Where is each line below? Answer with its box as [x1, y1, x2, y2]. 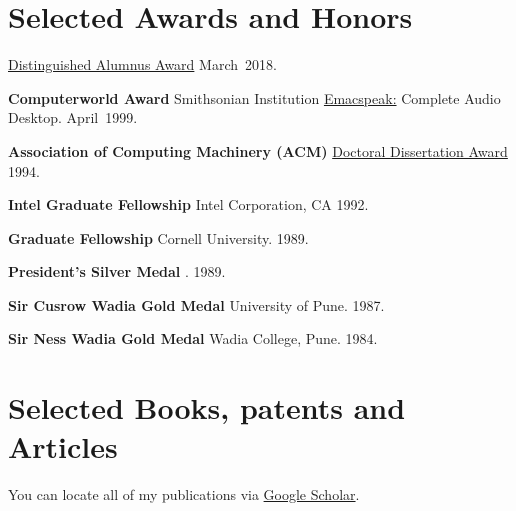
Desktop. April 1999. [8, 107, 138, 128]
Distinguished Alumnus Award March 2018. [8, 54, 277, 75]
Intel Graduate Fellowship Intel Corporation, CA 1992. [8, 194, 369, 215]
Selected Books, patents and [8, 387, 406, 428]
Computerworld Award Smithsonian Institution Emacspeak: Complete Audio [8, 87, 501, 108]
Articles [8, 426, 118, 467]
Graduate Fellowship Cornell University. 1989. [8, 227, 309, 248]
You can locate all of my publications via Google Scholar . [8, 484, 360, 505]
